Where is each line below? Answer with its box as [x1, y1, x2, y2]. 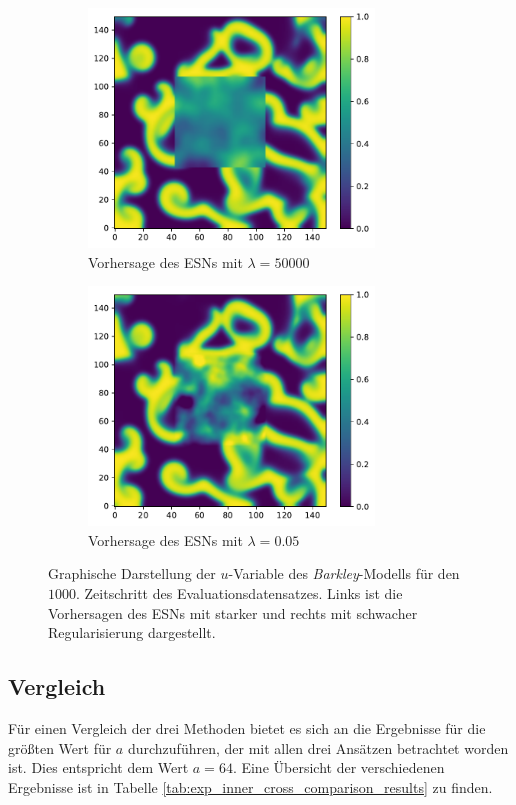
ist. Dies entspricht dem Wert [8, 757, 189, 778]
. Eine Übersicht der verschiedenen [232, 757, 445, 778]
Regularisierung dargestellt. [48, 622, 216, 643]
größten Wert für [8, 737, 112, 758]
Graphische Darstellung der [48, 563, 216, 584]
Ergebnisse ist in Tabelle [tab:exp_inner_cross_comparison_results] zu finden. [8, 776, 493, 797]
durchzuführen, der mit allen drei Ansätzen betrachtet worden [127, 737, 509, 758]
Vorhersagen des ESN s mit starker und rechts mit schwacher [48, 602, 418, 623]
